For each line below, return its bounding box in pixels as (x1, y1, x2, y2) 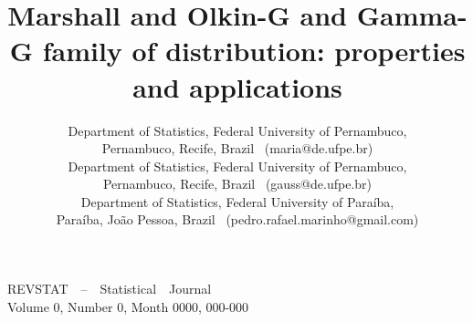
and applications (132, 68, 342, 105)
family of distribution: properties (42, 32, 466, 69)
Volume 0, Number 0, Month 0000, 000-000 (7, 296, 249, 316)
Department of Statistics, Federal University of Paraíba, (80, 192, 394, 211)
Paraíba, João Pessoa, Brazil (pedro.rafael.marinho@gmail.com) (56, 210, 419, 229)
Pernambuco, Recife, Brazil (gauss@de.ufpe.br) (102, 174, 373, 193)
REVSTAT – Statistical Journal (7, 279, 212, 298)
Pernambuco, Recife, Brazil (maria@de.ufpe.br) (101, 139, 373, 158)
